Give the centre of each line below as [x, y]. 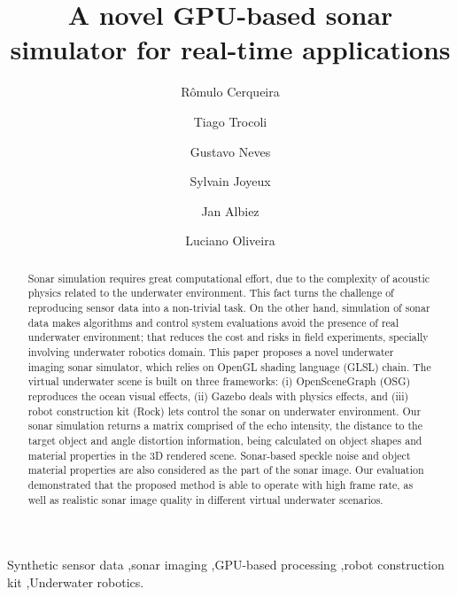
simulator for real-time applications [230, 49]
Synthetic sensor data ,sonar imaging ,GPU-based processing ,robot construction [226, 565]
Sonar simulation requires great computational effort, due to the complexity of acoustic [228, 278]
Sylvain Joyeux [230, 181]
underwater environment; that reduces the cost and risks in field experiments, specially [228, 337]
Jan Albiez [230, 210]
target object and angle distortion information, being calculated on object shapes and [225, 440]
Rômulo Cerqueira [230, 92]
